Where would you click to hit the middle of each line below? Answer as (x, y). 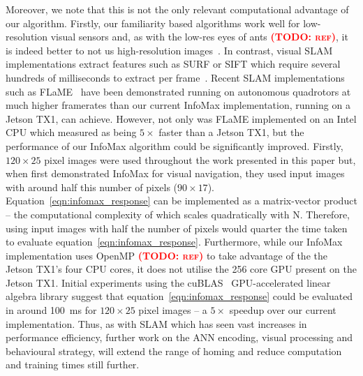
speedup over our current (283, 310)
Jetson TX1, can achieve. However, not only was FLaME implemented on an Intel (181, 118)
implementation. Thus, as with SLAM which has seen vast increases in (156, 323)
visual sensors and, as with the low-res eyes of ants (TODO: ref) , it (199, 37)
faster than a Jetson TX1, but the (231, 132)
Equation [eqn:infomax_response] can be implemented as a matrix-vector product (181, 201)
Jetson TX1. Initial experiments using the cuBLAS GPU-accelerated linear (168, 282)
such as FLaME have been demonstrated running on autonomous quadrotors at (178, 91)
